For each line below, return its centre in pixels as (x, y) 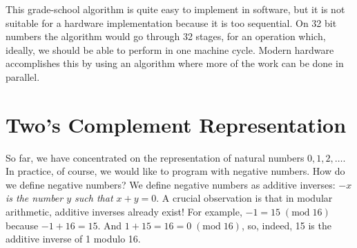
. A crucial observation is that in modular (244, 198)
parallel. (23, 76)
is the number (35, 198)
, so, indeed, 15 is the (286, 225)
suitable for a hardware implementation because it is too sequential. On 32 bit (171, 22)
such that (94, 198)
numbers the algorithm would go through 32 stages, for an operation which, (166, 36)
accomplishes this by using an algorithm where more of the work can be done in (175, 63)
